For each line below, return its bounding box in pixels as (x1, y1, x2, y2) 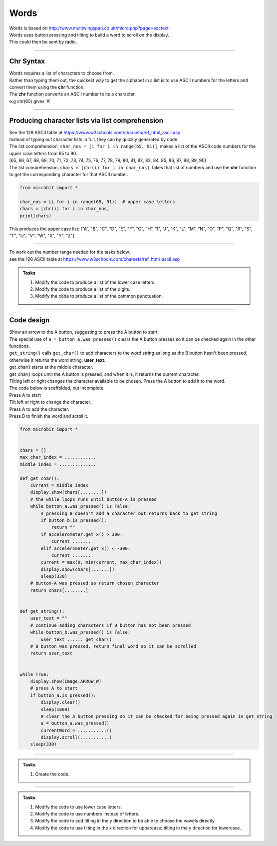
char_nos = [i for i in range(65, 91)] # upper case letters (19, 199, 175, 205)
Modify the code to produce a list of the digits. (35, 286, 131, 292)
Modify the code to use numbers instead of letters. (35, 811, 140, 817)
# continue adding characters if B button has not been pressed (30, 622, 191, 628)
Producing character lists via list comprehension (9, 116, 164, 125)
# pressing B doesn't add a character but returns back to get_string (40, 510, 217, 516)
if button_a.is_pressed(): (30, 692, 97, 698)
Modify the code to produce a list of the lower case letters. (35, 279, 156, 285)
